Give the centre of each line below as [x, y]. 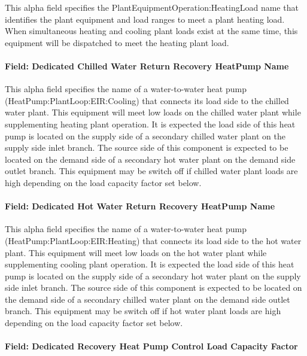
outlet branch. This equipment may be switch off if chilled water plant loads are [151, 171]
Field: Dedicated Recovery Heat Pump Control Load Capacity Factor [151, 346]
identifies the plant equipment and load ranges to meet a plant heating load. [145, 19]
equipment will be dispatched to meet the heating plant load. [117, 42]
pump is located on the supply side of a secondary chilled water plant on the [145, 136]
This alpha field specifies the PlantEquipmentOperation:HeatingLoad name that [152, 7]
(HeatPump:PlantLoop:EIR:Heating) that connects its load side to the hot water [153, 240]
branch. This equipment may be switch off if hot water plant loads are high [143, 311]
